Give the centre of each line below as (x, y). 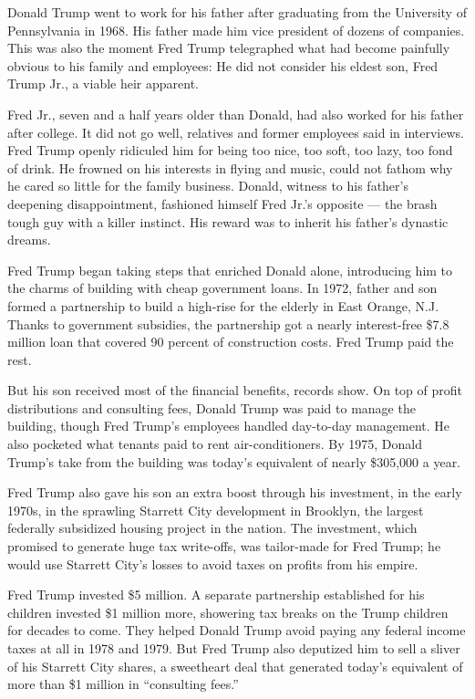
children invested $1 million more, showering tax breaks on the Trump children (228, 612)
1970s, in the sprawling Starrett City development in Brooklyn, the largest (216, 510)
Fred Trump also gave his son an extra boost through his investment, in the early (235, 492)
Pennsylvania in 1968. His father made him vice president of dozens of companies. (236, 30)
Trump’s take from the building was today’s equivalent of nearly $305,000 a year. (234, 461)
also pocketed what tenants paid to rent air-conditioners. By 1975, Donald (215, 444)
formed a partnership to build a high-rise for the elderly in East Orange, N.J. (223, 305)
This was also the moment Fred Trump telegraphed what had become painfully (229, 48)
